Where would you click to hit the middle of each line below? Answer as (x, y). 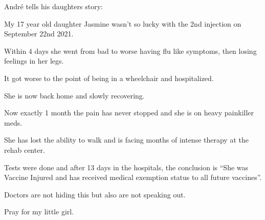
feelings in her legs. (34, 61)
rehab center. (25, 149)
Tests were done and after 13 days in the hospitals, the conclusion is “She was (126, 167)
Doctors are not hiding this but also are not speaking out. (95, 194)
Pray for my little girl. (39, 212)
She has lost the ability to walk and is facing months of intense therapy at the (126, 140)
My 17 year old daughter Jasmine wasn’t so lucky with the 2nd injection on (123, 23)
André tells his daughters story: (53, 6)
